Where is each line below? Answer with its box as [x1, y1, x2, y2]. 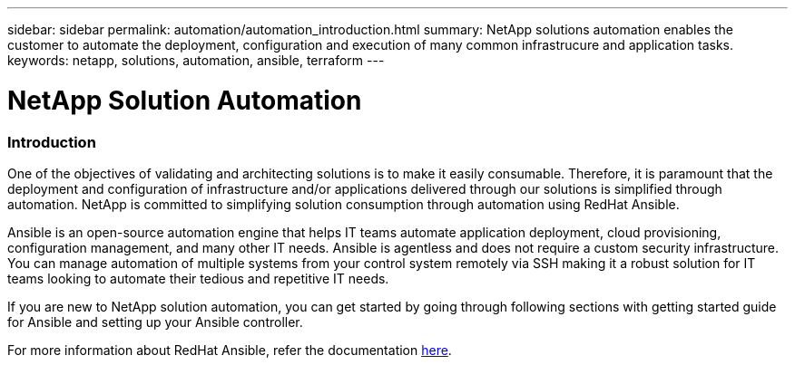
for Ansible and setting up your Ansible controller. [7, 313, 303, 330]
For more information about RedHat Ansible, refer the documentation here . [7, 341, 452, 358]
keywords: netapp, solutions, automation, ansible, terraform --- [7, 53, 385, 68]
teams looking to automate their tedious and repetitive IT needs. [7, 270, 389, 286]
